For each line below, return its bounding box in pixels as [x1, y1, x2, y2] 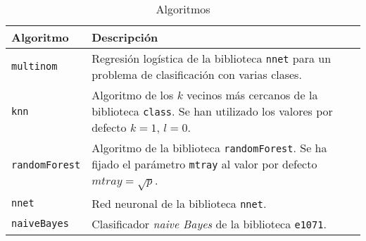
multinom [11, 61, 58, 72]
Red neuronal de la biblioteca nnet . [91, 194, 267, 211]
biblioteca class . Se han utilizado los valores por [91, 103, 333, 119]
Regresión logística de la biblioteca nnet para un [91, 50, 332, 66]
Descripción [91, 29, 158, 45]
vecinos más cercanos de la [187, 87, 318, 103]
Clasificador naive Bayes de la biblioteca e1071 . [91, 215, 327, 232]
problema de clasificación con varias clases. [91, 66, 302, 82]
